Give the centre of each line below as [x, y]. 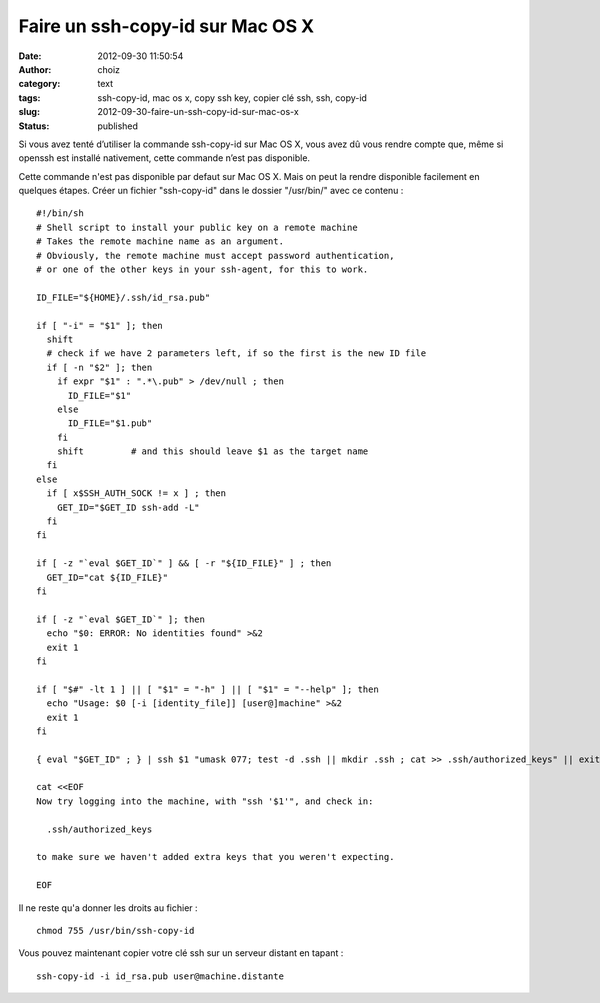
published [118, 126]
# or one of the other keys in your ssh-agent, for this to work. [202, 269]
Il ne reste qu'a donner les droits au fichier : [108, 907]
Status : [34, 126]
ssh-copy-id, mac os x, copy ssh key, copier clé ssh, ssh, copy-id [232, 97]
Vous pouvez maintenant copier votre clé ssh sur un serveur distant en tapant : [181, 953]
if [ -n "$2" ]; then [99, 367]
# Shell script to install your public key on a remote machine [197, 227]
